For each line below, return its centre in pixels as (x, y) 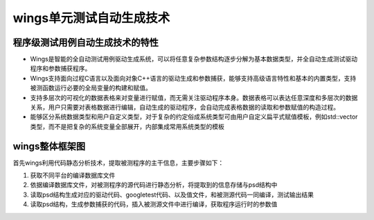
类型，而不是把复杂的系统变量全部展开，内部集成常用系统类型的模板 (127, 126)
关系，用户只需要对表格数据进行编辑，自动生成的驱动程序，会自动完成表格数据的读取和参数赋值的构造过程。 (185, 108)
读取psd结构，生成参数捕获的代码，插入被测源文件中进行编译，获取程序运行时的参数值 (154, 204)
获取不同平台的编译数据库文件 (73, 175)
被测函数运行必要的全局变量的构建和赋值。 (91, 88)
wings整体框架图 (49, 146)
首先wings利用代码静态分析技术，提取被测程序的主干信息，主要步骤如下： (118, 163)
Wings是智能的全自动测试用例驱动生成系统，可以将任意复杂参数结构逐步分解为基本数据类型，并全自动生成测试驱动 (194, 59)
